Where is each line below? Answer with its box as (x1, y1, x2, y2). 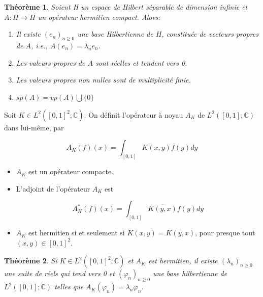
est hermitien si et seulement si (28, 227, 125, 238)
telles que (54, 281, 84, 292)
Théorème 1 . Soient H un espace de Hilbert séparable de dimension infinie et (4, 2, 248, 12)
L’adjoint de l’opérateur (16, 183, 90, 194)
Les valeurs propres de (16, 57, 85, 68)
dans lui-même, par (4, 122, 64, 132)
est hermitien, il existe (148, 255, 218, 266)
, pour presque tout (195, 227, 255, 238)
